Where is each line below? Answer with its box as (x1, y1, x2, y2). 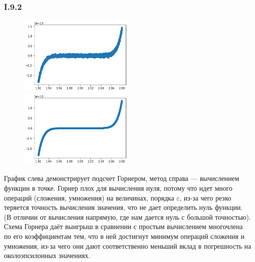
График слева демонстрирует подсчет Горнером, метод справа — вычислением (4, 173, 239, 183)
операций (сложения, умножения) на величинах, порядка (4, 192, 174, 203)
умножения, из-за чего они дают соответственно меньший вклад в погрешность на (4, 240, 252, 251)
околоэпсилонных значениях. (4, 250, 90, 261)
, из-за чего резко (179, 192, 231, 203)
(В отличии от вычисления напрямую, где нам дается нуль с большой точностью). (4, 211, 251, 222)
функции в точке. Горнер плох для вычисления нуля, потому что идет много (4, 182, 232, 193)
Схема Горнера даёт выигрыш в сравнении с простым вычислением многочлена (4, 221, 243, 232)
